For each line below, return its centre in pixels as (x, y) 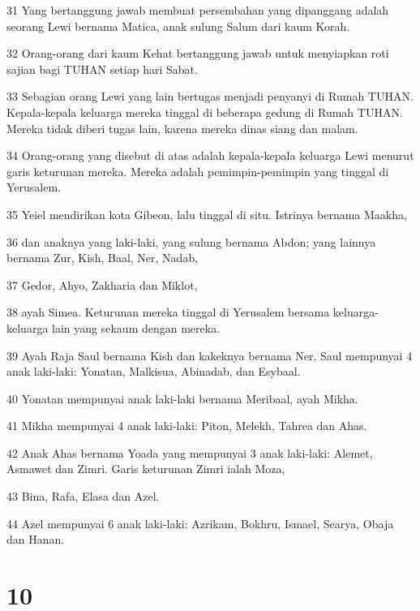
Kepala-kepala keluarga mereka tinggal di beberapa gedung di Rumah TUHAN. (205, 112)
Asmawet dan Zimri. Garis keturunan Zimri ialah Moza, (146, 469)
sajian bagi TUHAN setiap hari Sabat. (102, 69)
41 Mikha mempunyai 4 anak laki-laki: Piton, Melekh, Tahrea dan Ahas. (187, 426)
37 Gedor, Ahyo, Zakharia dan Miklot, (102, 284)
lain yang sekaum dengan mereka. (136, 327)
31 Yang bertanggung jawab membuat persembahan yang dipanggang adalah (198, 10)
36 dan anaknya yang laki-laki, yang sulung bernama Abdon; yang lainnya (191, 241)
